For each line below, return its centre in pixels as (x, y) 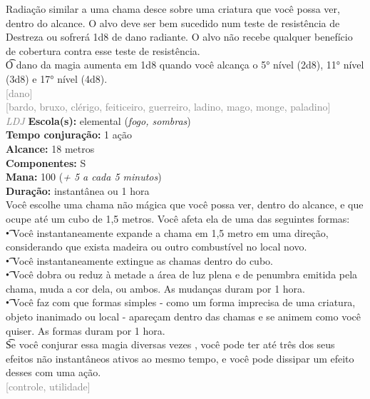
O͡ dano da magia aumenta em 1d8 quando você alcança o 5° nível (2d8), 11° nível (185, 65)
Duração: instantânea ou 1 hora (78, 190)
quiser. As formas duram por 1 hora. (86, 330)
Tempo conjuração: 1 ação (69, 135)
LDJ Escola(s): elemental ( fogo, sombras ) (98, 120)
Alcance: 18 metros (50, 148)
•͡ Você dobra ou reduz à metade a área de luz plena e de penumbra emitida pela (182, 274)
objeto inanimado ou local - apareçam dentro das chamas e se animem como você (184, 317)
